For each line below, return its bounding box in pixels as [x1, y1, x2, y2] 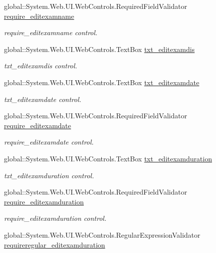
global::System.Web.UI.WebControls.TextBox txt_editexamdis [4, 44, 195, 54]
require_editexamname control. [4, 27, 98, 38]
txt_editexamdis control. [4, 60, 77, 71]
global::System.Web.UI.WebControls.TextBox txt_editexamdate [4, 77, 200, 87]
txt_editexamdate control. [4, 94, 81, 104]
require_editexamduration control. [4, 213, 107, 223]
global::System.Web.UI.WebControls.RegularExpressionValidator [4, 229, 201, 240]
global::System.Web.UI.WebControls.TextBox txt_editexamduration [4, 153, 212, 163]
